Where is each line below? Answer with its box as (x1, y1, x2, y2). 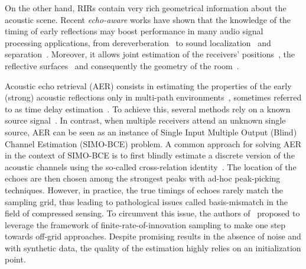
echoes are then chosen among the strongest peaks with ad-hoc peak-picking (5, 172, 281, 184)
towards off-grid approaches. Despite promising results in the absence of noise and (5, 230, 301, 242)
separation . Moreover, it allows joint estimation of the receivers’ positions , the (5, 48, 295, 60)
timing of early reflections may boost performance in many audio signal (5, 25, 263, 37)
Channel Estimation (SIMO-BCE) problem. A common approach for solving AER (5, 137, 302, 150)
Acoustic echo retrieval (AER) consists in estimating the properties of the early (5, 79, 292, 92)
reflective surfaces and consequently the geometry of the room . (5, 59, 239, 72)
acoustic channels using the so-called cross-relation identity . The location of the (5, 160, 297, 173)
